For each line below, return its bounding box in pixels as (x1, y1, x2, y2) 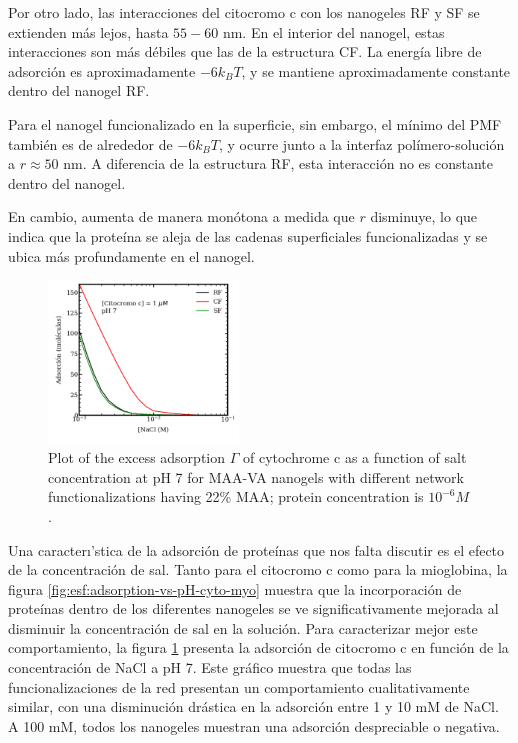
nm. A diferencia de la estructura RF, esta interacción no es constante (63, 153, 493, 174)
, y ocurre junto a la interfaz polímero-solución (218, 133, 505, 154)
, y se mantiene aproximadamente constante (241, 60, 511, 81)
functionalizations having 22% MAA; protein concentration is (48, 486, 424, 507)
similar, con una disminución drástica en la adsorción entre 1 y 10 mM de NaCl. (8, 696, 499, 717)
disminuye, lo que (370, 206, 478, 227)
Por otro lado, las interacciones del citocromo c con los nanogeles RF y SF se (8, 2, 480, 22)
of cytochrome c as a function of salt (242, 447, 467, 468)
